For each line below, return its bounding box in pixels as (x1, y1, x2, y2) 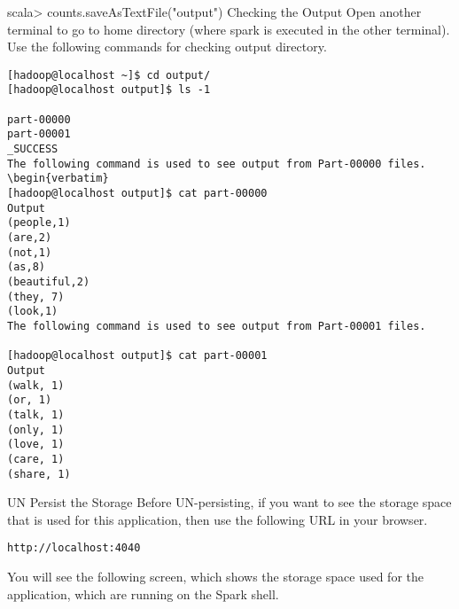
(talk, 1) (7, 408, 65, 421)
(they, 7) (7, 290, 65, 303)
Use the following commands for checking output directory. (7, 37, 327, 56)
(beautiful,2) (7, 275, 90, 288)
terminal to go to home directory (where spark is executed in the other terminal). (7, 20, 450, 38)
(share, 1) (7, 467, 71, 480)
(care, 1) (7, 452, 65, 465)
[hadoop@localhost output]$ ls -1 (7, 83, 211, 97)
